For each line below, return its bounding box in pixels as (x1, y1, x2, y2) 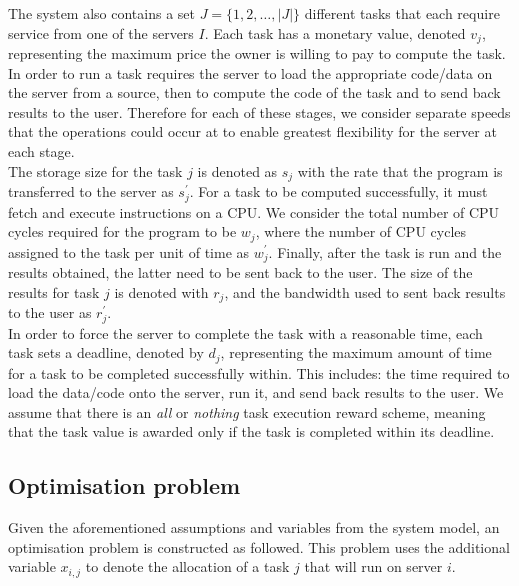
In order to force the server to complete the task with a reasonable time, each (8, 322, 483, 343)
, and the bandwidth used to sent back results (224, 281, 506, 302)
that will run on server (304, 556, 443, 577)
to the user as (8, 302, 92, 323)
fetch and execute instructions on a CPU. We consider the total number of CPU (8, 201, 500, 222)
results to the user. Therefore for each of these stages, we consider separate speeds (8, 101, 511, 122)
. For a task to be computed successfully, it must (189, 181, 488, 202)
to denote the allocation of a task (85, 556, 290, 577)
